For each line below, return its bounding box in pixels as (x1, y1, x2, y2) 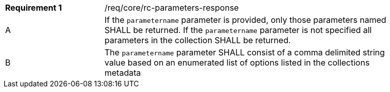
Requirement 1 (5, 3, 62, 13)
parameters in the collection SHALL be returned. (105, 35, 291, 45)
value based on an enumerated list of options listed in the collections (105, 57, 370, 68)
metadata (105, 68, 141, 78)
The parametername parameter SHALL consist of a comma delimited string (105, 47, 385, 57)
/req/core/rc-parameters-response (105, 3, 239, 13)
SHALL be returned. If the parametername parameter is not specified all (105, 25, 372, 35)
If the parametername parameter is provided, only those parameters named (105, 15, 386, 25)
